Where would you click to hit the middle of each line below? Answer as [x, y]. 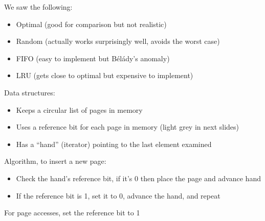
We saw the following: [38, 7]
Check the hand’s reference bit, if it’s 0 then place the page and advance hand [138, 178]
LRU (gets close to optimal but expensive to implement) [105, 75]
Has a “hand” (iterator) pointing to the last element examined [114, 144]
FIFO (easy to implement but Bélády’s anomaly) [93, 58]
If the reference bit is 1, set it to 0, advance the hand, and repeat [118, 195]
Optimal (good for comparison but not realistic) [91, 24]
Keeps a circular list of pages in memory [79, 109]
